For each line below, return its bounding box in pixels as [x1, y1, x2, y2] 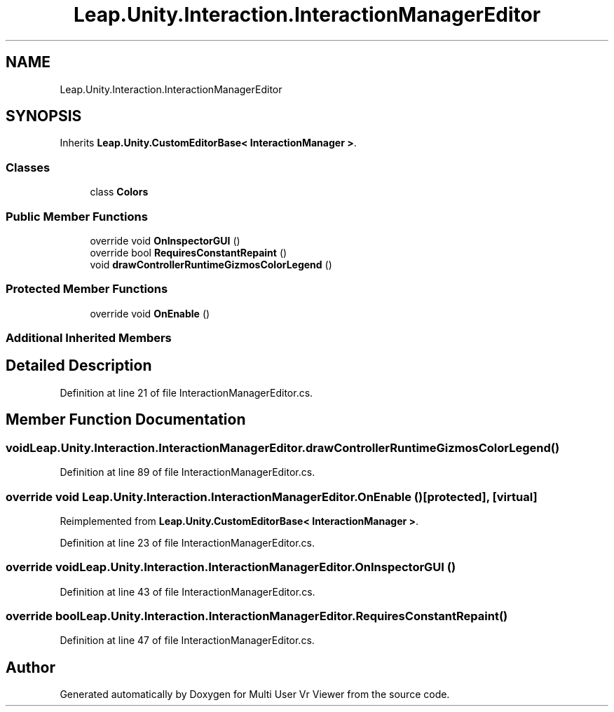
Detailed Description [6, 357, 152, 375]
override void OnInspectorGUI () [90, 234, 240, 247]
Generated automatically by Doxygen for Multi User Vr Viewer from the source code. [60, 688, 450, 701]
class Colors [90, 186, 149, 198]
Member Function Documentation [6, 411, 246, 429]
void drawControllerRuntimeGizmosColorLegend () [90, 258, 332, 271]
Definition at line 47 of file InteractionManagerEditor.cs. [60, 634, 315, 647]
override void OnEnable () [90, 307, 210, 320]
